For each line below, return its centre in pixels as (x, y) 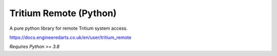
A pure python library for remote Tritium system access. (68, 28)
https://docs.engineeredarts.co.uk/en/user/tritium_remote (71, 37)
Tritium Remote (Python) (63, 13)
